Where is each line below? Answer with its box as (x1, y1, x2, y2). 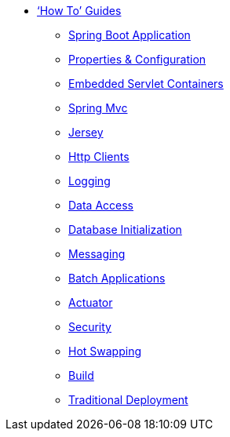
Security (68, 320, 111, 333)
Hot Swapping (68, 344, 142, 358)
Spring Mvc (68, 101, 128, 115)
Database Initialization (68, 223, 182, 236)
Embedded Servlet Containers (68, 77, 224, 90)
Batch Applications (68, 271, 166, 285)
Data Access (68, 198, 134, 212)
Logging (68, 174, 111, 188)
